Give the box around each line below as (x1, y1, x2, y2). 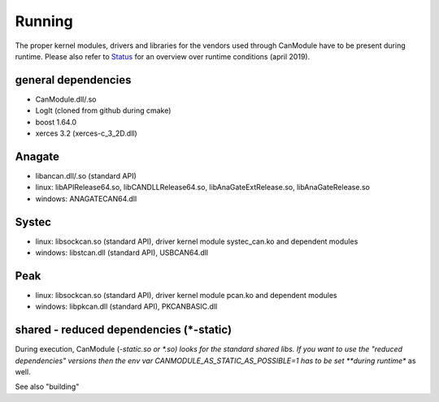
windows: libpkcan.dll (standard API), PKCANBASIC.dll (35, 301, 218, 312)
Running (15, 12, 73, 30)
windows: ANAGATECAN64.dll (35, 193, 137, 203)
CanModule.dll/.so (35, 94, 97, 104)
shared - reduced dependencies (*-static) (15, 323, 232, 337)
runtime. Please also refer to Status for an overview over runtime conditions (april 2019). (15, 51, 311, 61)
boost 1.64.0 (35, 117, 77, 127)
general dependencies (15, 73, 132, 87)
